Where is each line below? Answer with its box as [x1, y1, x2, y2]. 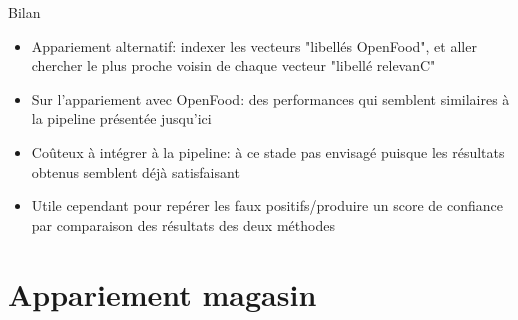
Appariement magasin [8, 273, 317, 314]
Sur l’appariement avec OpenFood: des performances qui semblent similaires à [31, 88, 510, 109]
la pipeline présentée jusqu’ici [31, 108, 212, 129]
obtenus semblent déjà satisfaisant [31, 161, 240, 182]
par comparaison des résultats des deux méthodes [31, 214, 335, 235]
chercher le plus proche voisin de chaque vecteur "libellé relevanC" [31, 55, 436, 76]
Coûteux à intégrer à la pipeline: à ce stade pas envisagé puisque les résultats [31, 141, 505, 162]
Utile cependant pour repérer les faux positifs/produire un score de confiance [31, 195, 503, 216]
